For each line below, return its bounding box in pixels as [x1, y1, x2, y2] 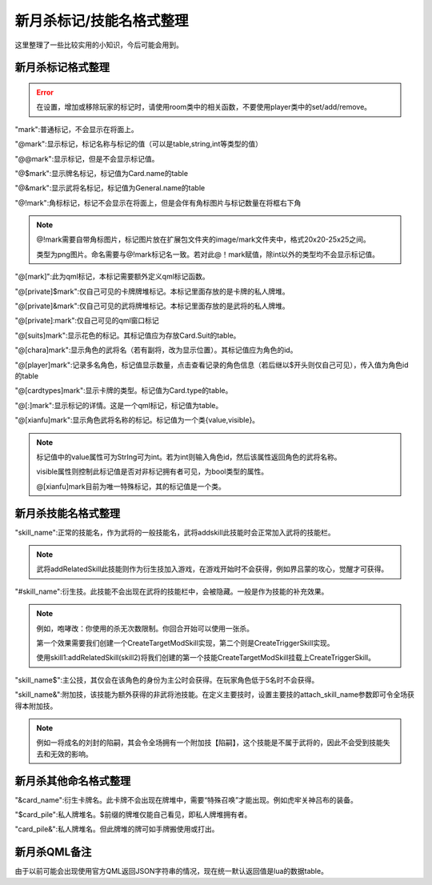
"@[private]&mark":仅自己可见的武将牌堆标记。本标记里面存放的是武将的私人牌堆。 [14, 301, 290, 311]
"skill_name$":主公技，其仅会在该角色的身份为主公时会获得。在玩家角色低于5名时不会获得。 [14, 675, 319, 684]
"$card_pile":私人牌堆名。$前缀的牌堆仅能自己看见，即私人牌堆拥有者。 [14, 810, 252, 819]
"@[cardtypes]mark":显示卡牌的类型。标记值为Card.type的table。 [14, 386, 233, 395]
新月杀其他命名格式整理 [14, 774, 131, 787]
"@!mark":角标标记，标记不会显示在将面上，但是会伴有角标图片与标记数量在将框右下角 [14, 198, 302, 207]
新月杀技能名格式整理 [14, 507, 120, 520]
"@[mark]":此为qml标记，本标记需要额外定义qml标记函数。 [14, 272, 210, 282]
